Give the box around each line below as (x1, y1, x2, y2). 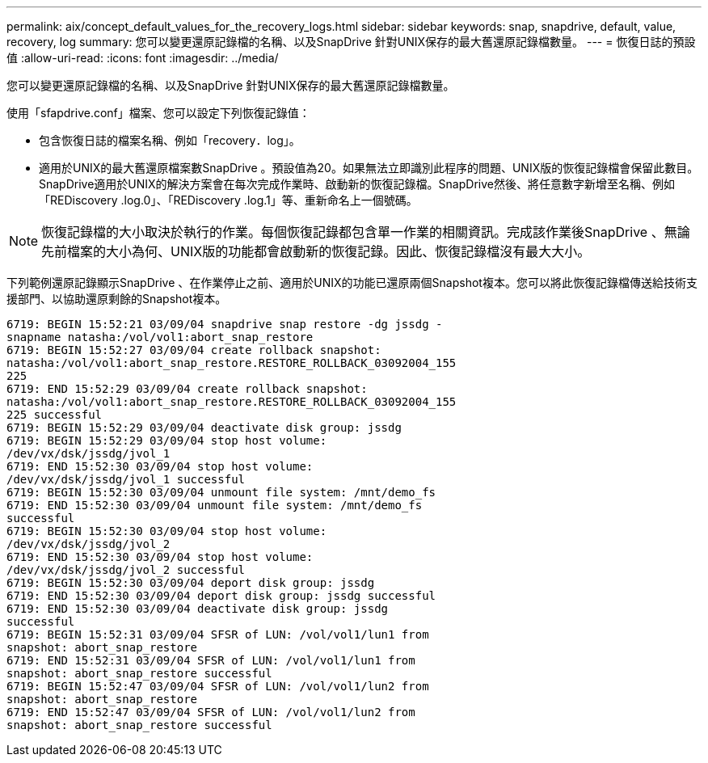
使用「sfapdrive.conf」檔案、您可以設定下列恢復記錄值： (6, 106, 310, 120)
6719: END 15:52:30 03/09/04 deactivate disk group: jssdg (6, 602, 389, 615)
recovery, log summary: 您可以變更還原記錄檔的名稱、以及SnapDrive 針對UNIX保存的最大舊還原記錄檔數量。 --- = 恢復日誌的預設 (6, 35, 696, 48)
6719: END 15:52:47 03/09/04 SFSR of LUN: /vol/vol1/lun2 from (6, 706, 415, 719)
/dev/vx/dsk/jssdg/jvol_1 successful (6, 473, 246, 486)
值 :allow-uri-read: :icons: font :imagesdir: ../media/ (6, 51, 279, 65)
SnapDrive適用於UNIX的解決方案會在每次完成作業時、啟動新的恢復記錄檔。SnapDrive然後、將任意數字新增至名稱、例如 (39, 177, 675, 191)
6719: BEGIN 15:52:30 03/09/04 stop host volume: (6, 525, 327, 537)
